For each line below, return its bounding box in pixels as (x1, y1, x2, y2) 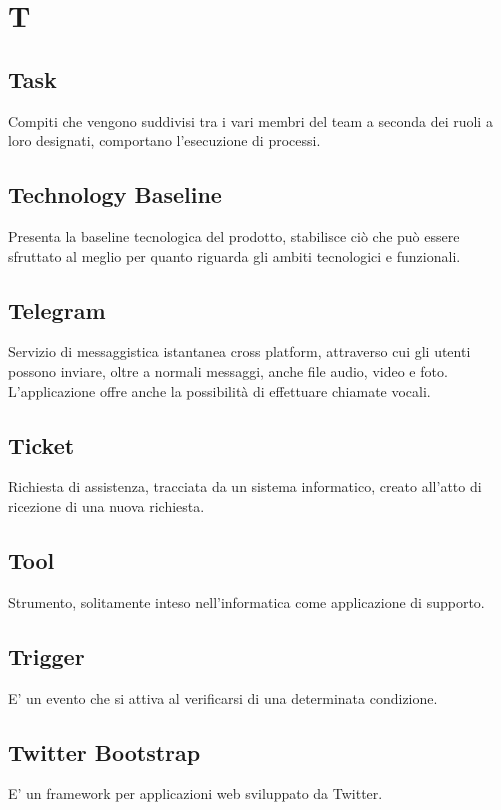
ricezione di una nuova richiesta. (8, 495, 205, 516)
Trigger (8, 640, 85, 671)
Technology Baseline (8, 179, 222, 210)
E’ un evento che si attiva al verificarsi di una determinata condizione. (8, 687, 438, 708)
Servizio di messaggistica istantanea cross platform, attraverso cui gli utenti (8, 341, 471, 362)
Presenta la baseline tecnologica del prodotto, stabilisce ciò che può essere (8, 225, 460, 246)
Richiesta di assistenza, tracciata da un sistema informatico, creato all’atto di (8, 476, 482, 497)
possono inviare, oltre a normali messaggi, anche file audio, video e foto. (8, 360, 448, 381)
